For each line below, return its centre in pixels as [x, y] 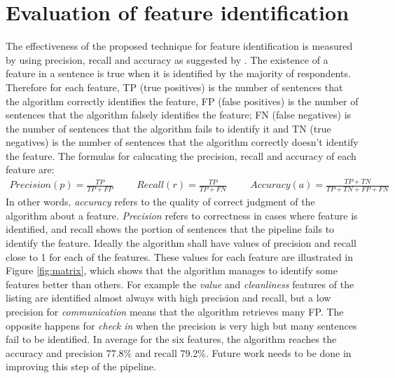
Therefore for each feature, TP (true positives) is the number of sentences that [174, 87]
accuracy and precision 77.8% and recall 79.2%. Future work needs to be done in [179, 352]
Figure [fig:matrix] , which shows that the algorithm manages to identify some [172, 270]
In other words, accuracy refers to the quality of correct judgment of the [160, 202]
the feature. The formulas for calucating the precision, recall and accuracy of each [181, 155]
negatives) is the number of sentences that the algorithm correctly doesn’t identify [182, 142]
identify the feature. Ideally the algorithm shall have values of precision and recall [181, 243]
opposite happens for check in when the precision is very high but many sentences [181, 325]
